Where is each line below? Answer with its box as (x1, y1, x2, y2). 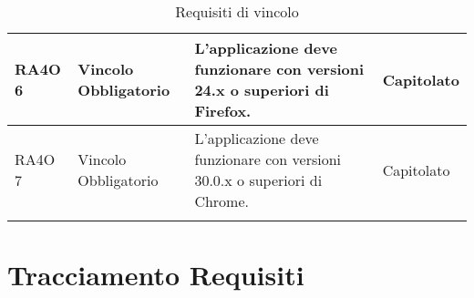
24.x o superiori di (194, 79, 329, 100)
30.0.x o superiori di (194, 170, 323, 190)
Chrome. (194, 190, 249, 211)
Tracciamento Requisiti (7, 256, 304, 293)
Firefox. (194, 100, 252, 121)
